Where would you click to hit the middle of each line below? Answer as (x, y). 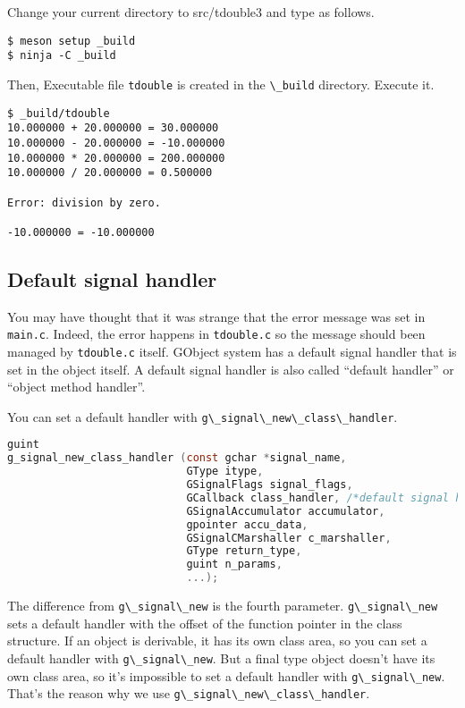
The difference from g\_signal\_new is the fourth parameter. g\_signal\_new (223, 606)
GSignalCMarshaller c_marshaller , (289, 538)
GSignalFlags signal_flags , (270, 485)
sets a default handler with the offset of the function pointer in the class (205, 623)
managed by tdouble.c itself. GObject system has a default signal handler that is (232, 351)
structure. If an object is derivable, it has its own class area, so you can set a (217, 641)
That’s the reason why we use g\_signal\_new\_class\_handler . (189, 693)
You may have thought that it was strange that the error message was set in (216, 316)
